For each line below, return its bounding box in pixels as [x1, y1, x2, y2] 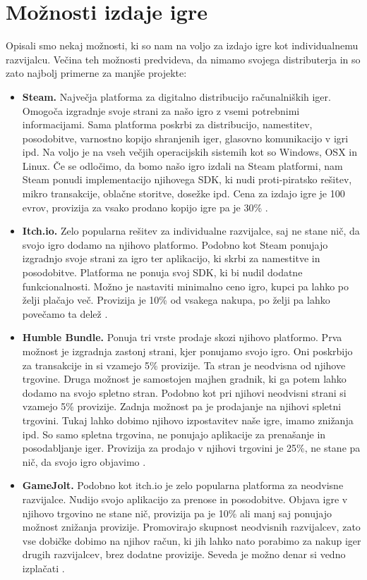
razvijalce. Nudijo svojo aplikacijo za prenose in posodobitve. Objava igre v [22, 491, 348, 506]
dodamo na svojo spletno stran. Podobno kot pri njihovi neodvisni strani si [22, 385, 347, 400]
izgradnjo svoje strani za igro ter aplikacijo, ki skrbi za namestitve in [22, 251, 320, 266]
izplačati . [22, 560, 65, 575]
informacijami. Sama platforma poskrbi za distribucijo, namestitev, [22, 117, 313, 132]
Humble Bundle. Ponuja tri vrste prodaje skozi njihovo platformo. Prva [22, 330, 342, 345]
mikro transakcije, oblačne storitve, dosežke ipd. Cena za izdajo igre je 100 [22, 186, 345, 201]
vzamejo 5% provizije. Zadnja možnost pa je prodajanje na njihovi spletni [22, 399, 342, 414]
